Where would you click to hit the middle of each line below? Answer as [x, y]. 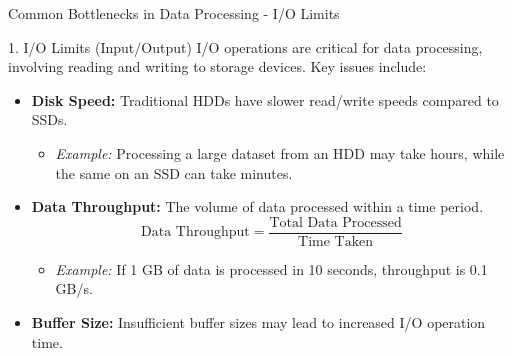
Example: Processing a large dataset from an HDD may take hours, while [280, 152]
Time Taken [336, 241]
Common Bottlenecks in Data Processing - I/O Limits [174, 13]
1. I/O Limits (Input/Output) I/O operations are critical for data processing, [245, 46]
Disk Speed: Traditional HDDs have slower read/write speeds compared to [265, 99]
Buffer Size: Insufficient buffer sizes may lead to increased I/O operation [258, 322]
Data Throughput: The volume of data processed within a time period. [257, 206]
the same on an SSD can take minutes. [174, 172]
